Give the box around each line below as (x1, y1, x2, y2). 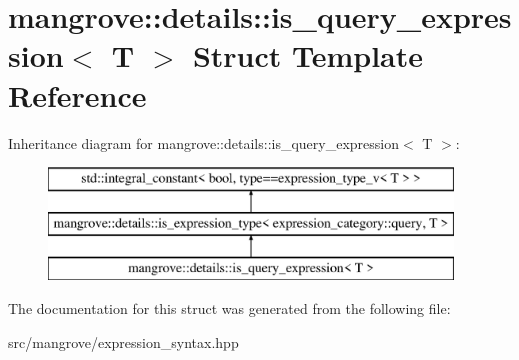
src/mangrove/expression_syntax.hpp (8, 331, 239, 352)
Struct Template (192, 35, 424, 76)
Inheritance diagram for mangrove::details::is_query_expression (8, 132, 400, 153)
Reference (8, 74, 147, 115)
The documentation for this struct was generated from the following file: (8, 298, 451, 319)
